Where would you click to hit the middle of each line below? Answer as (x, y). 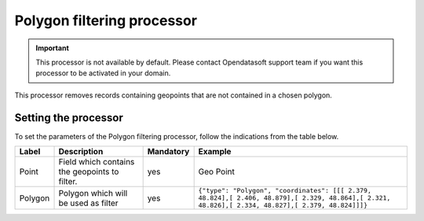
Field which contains (97, 162)
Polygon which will (93, 193)
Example (215, 152)
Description (81, 152)
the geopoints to (89, 171)
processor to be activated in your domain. (103, 73)
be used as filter (88, 203)
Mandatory (168, 152)
